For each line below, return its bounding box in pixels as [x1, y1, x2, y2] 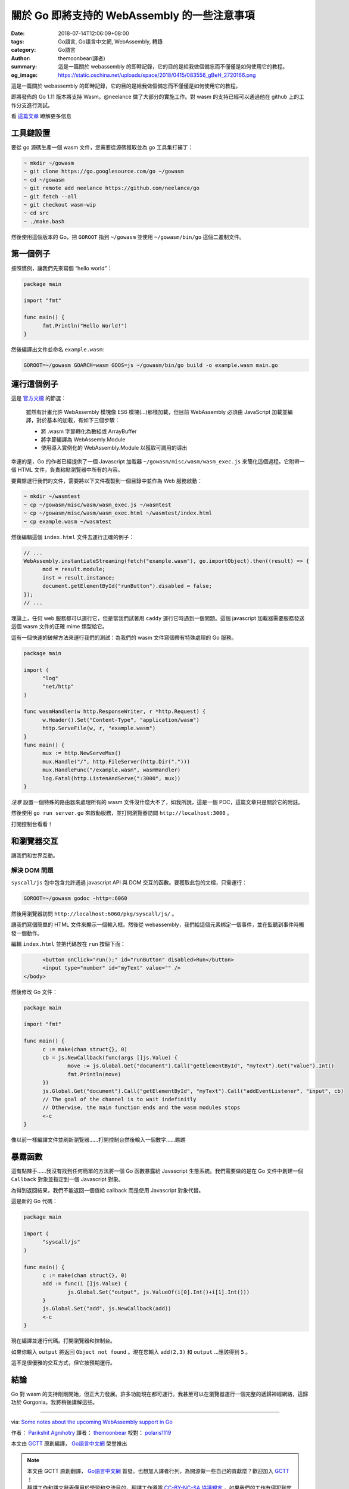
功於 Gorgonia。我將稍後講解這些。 [11, 1398, 98, 1406]
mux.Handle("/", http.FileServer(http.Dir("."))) [42, 758, 191, 765]
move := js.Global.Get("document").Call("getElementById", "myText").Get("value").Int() [67, 1063, 335, 1069]
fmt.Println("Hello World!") [42, 322, 127, 329]
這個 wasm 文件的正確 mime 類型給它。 [11, 623, 108, 630]
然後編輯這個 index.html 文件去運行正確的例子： [11, 533, 135, 540]
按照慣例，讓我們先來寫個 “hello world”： [11, 264, 113, 272]
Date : [11, 30, 25, 37]
